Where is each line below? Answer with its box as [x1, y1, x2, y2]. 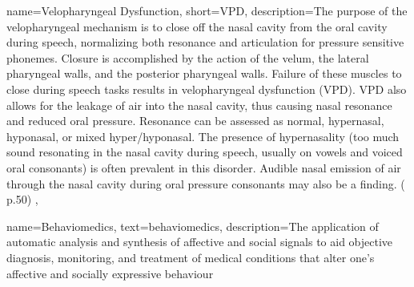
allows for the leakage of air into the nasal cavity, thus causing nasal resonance [6, 96, 392, 113]
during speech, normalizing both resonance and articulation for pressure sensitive [6, 34, 404, 51]
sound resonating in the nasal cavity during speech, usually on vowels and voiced [6, 143, 403, 160]
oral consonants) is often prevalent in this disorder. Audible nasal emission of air [6, 159, 401, 176]
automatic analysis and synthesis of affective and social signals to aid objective [6, 233, 393, 250]
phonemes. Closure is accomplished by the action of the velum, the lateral [6, 49, 369, 66]
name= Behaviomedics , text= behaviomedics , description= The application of [6, 217, 379, 234]
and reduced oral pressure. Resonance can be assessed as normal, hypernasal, [6, 112, 384, 129]
